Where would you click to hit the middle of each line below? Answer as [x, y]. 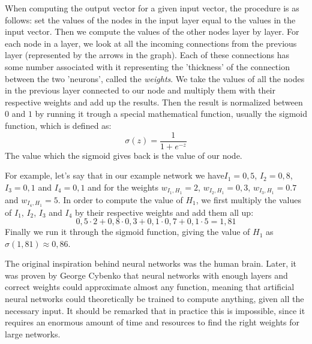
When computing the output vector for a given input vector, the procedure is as [152, 8]
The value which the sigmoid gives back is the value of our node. [124, 155]
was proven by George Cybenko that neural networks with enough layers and [146, 275]
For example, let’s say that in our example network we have [115, 175]
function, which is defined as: [58, 125]
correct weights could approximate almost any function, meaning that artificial [150, 287]
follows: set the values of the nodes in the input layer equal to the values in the [150, 19]
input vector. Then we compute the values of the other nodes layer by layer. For [152, 31]
